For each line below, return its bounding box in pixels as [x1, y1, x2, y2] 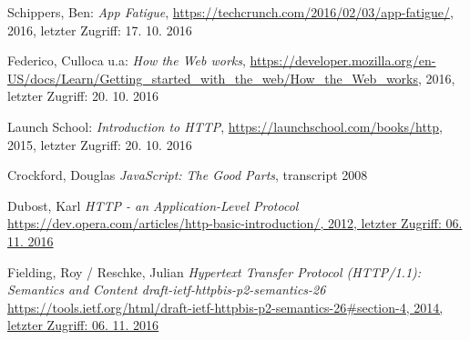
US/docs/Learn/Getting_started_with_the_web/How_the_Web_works [7, 68, 418, 87]
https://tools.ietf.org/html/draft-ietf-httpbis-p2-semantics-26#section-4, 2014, [7, 297, 444, 316]
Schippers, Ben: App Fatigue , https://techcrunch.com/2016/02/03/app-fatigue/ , [7, 3, 454, 21]
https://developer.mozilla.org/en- [250, 51, 436, 70]
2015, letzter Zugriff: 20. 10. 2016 [7, 135, 192, 154]
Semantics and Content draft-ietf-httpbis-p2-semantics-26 [7, 280, 326, 299]
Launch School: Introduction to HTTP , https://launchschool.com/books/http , [7, 116, 443, 135]
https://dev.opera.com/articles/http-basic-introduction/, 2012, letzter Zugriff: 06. [7, 214, 463, 233]
